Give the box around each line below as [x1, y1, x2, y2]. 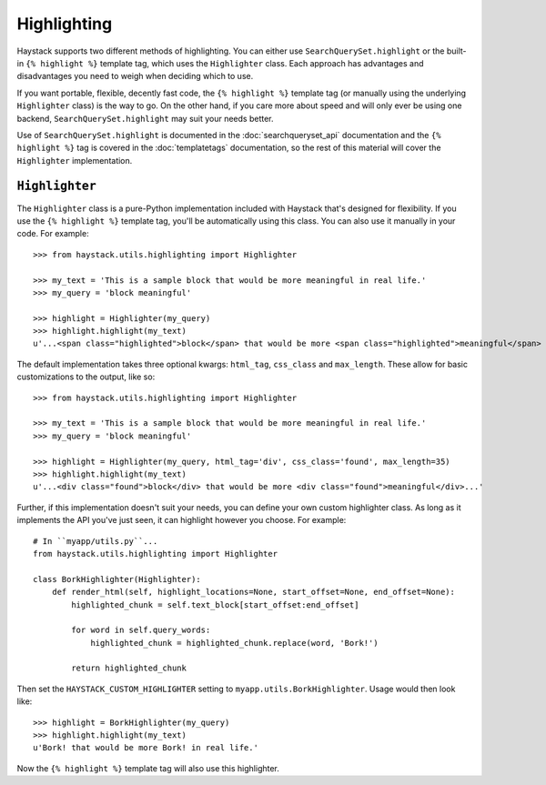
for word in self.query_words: [71, 625, 211, 636]
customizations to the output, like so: [16, 371, 156, 382]
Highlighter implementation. [16, 155, 133, 166]
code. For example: [16, 228, 90, 239]
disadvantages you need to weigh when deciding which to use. [16, 71, 254, 82]
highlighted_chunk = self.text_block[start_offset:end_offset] [71, 599, 359, 609]
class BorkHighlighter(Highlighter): [33, 574, 202, 584]
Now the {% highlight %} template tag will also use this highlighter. [16, 762, 279, 773]
